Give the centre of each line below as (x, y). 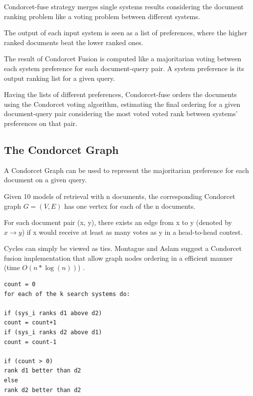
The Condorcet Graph (61, 149)
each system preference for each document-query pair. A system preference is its (124, 68)
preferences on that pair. (41, 123)
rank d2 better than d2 (43, 390)
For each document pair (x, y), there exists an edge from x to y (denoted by (118, 222)
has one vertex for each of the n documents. (130, 206)
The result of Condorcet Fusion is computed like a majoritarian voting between (123, 59)
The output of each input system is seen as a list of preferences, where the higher (126, 33)
